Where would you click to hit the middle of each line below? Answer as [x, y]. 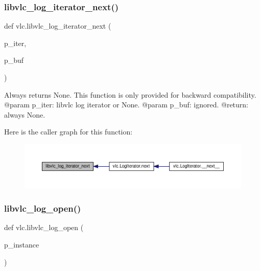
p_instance [22, 244]
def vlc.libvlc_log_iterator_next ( [58, 26]
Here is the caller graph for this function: [68, 132]
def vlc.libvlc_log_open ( [44, 227]
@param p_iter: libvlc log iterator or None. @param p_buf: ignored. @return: [126, 105]
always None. [25, 114]
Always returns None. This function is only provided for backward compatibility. [130, 94]
